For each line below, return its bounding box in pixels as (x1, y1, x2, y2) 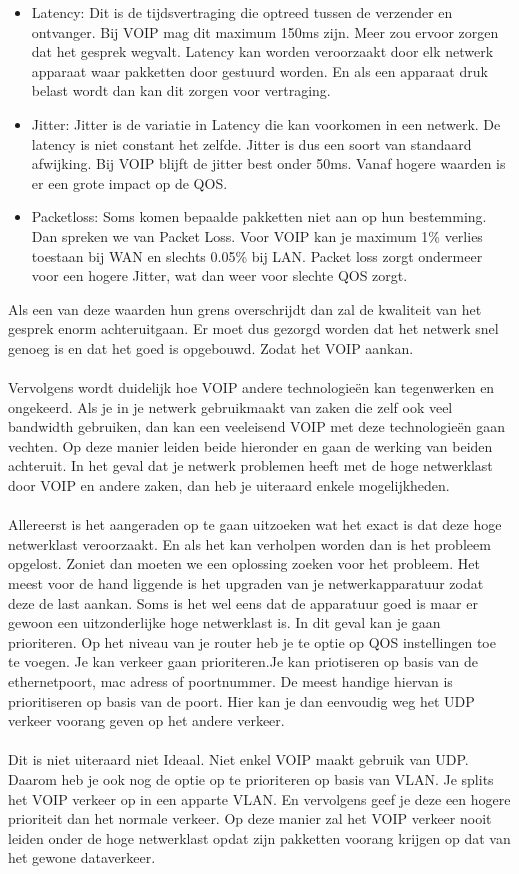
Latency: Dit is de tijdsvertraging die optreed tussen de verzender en (31, 2, 453, 22)
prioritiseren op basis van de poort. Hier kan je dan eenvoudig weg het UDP (8, 690, 475, 711)
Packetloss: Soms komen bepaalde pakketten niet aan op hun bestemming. (31, 206, 487, 227)
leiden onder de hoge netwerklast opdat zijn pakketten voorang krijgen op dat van (8, 827, 511, 848)
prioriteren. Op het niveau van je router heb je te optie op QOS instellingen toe (8, 631, 496, 652)
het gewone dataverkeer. (8, 847, 156, 868)
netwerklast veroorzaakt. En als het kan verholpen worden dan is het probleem (8, 533, 491, 554)
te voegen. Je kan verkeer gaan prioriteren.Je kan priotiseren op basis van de (8, 651, 478, 672)
